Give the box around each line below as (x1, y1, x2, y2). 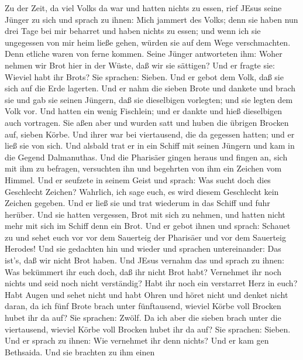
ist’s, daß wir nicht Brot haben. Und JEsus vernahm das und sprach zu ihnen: (5, 254, 285, 266)
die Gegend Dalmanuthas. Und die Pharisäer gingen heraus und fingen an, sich (5, 150, 288, 163)
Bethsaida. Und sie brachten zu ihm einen (5, 345, 155, 358)
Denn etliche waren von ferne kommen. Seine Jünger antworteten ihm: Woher (5, 47, 283, 60)
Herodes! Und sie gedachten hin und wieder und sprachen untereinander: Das (5, 242, 281, 255)
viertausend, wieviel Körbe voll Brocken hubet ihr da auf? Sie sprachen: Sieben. (5, 323, 291, 335)
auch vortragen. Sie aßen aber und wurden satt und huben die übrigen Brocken (5, 116, 289, 128)
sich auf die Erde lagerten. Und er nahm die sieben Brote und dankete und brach (5, 82, 295, 94)
